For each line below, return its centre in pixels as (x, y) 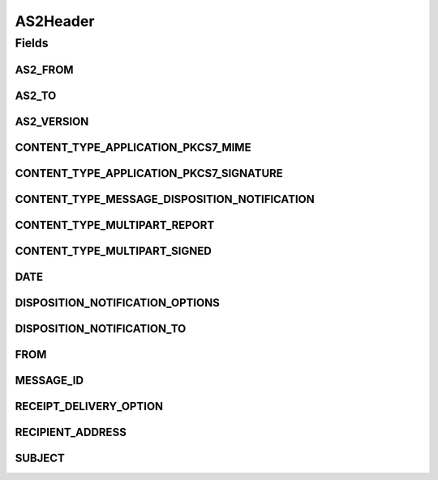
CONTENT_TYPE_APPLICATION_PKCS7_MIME (133, 147)
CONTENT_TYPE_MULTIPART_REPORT (115, 225)
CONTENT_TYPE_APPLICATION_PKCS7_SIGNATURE (149, 173)
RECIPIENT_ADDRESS (71, 432)
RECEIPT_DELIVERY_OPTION (89, 406)
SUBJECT (40, 458)
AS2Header (55, 21)
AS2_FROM (44, 69)
